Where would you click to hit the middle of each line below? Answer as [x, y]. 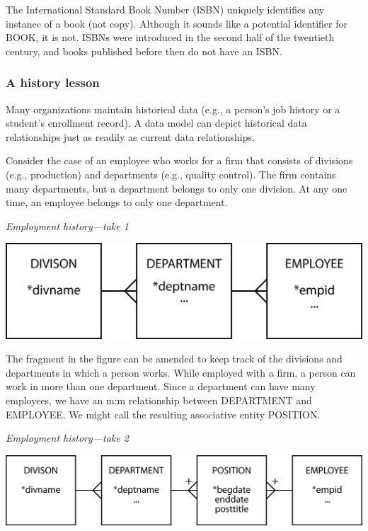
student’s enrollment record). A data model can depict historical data [156, 123]
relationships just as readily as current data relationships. [130, 136]
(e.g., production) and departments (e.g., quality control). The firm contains [171, 174]
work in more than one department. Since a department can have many [161, 386]
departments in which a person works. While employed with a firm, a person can [181, 372]
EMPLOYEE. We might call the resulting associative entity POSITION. [163, 414]
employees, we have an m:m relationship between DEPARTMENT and [159, 400]
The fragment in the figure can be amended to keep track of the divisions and [174, 359]
